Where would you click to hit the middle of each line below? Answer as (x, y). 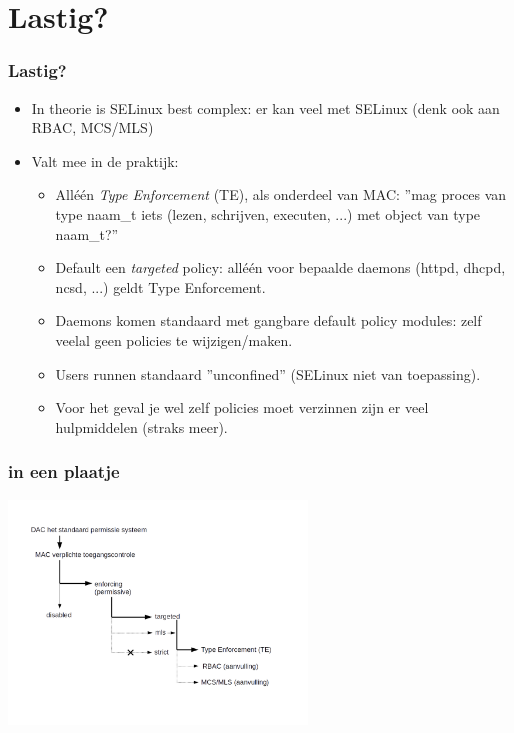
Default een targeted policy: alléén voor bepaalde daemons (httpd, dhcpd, (280, 267)
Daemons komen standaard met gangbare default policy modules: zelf (268, 320)
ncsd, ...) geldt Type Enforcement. (160, 286)
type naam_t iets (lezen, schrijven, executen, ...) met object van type (268, 213)
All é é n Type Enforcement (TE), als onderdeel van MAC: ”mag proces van (281, 194)
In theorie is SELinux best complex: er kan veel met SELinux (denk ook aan (265, 107)
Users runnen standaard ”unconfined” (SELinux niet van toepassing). (268, 373)
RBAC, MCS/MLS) (92, 127)
